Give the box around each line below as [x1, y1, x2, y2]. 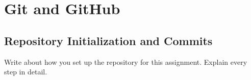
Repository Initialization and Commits [4, 32, 213, 48]
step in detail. [4, 66, 47, 77]
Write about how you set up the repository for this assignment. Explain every [4, 56, 247, 67]
